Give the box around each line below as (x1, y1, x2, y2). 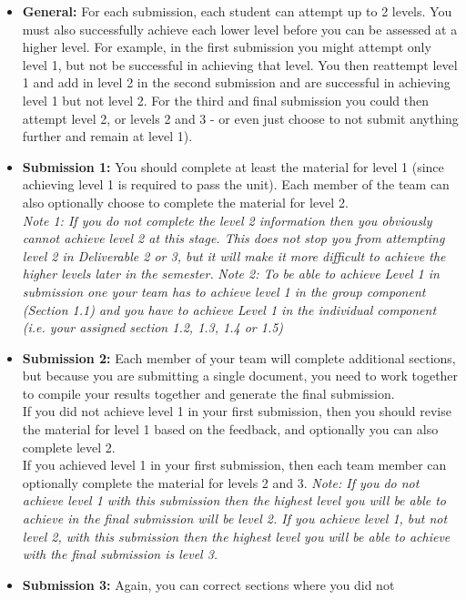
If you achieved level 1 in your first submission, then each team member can (22, 455, 447, 474)
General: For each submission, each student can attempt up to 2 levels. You (22, 2, 452, 20)
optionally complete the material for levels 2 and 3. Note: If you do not (22, 473, 420, 492)
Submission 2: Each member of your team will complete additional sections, (22, 348, 456, 367)
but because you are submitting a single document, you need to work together (22, 366, 459, 385)
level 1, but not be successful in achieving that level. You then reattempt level (22, 55, 458, 74)
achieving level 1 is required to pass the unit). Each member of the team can (22, 175, 450, 194)
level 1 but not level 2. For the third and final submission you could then (22, 90, 430, 109)
